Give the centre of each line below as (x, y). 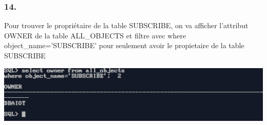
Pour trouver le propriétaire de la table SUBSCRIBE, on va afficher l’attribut (126, 25)
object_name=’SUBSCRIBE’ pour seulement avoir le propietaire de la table (124, 45)
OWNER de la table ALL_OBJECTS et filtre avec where (95, 35)
